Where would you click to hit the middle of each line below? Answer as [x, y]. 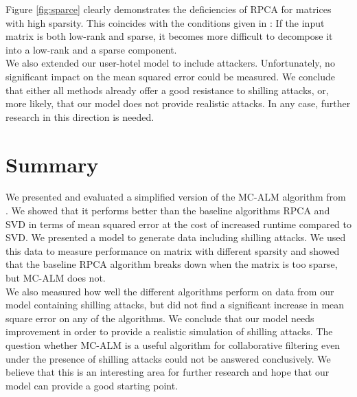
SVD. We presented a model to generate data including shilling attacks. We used [176, 237]
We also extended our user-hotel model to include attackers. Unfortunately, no [170, 63]
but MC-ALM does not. [56, 278]
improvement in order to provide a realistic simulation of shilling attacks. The [169, 331]
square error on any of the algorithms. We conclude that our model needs [160, 318]
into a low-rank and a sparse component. [91, 49]
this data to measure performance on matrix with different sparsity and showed [173, 250]
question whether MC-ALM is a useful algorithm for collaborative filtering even [173, 345]
